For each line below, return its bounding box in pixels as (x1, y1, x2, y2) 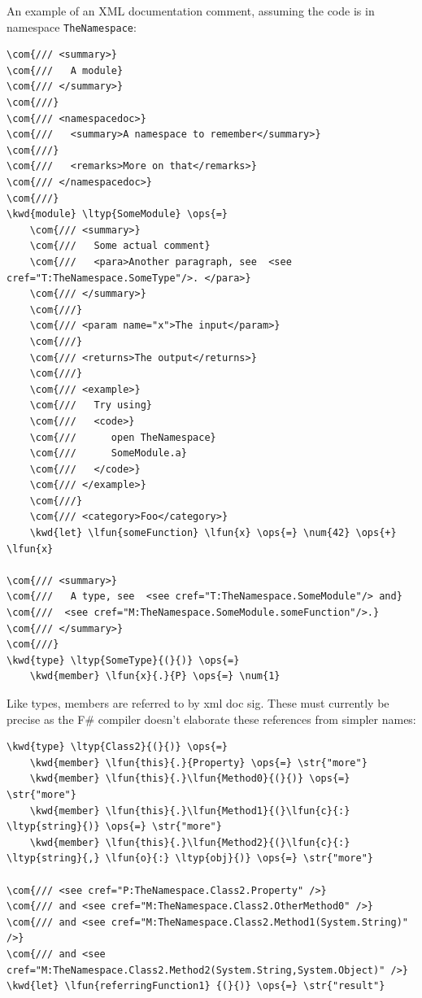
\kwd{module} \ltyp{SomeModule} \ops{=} (7, 208, 228, 220)
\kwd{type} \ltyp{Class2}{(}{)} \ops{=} (7, 741, 228, 753)
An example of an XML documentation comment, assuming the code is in (7, 2, 375, 19)
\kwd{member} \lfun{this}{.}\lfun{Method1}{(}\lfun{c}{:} (29, 804, 350, 817)
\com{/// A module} (7, 64, 124, 76)
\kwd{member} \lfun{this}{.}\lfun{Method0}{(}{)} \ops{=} (29, 773, 350, 785)
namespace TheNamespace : (7, 18, 137, 35)
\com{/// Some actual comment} (29, 240, 211, 252)
